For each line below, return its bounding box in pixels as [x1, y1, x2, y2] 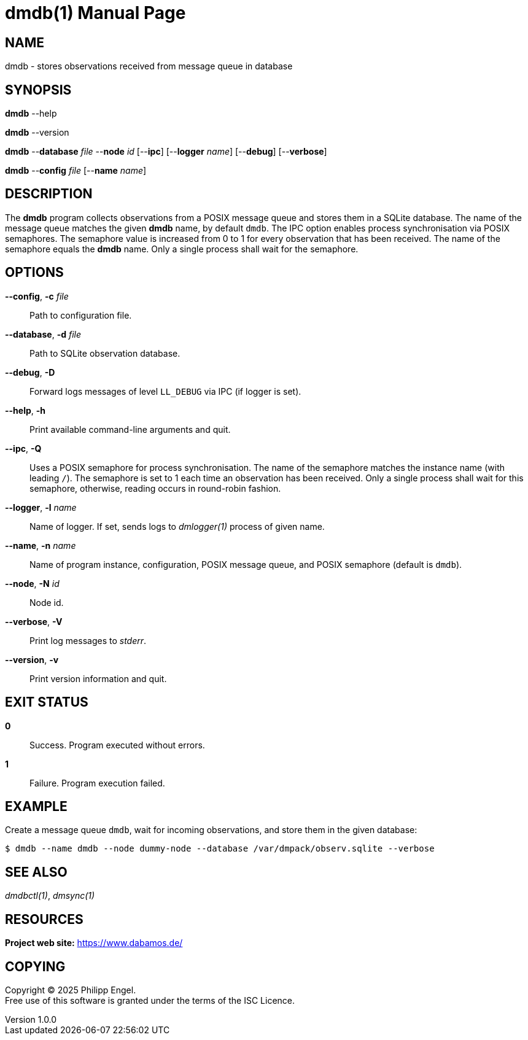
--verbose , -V [5, 616, 63, 627]
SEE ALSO [5, 864, 68, 880]
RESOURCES [5, 911, 83, 927]
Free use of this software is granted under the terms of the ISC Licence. [5, 995, 295, 1006]
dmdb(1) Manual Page [5, 2, 186, 23]
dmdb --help [5, 108, 57, 119]
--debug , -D [5, 367, 55, 378]
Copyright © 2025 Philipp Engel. [5, 984, 136, 995]
